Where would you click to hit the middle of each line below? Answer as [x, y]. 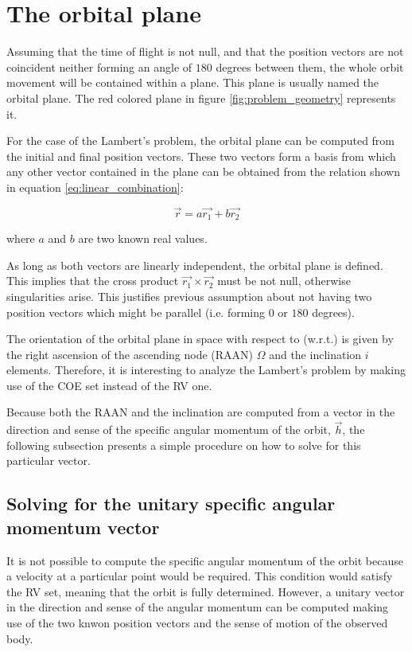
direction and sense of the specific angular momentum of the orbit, [169, 429]
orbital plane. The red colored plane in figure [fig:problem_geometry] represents [201, 98]
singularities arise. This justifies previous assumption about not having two [189, 296]
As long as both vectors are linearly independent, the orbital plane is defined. [195, 265]
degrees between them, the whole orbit [310, 66]
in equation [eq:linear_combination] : [95, 187]
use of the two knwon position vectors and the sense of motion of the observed [197, 623]
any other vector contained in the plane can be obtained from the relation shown [203, 172]
